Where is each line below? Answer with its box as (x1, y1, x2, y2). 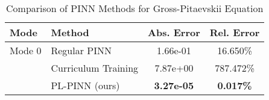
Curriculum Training (51, 61, 139, 75)
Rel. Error (209, 25, 260, 39)
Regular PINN (51, 43, 112, 57)
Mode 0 (10, 43, 42, 57)
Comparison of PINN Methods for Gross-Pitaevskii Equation (6, 1, 264, 15)
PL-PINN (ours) (51, 78, 120, 92)
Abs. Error (148, 25, 200, 39)
